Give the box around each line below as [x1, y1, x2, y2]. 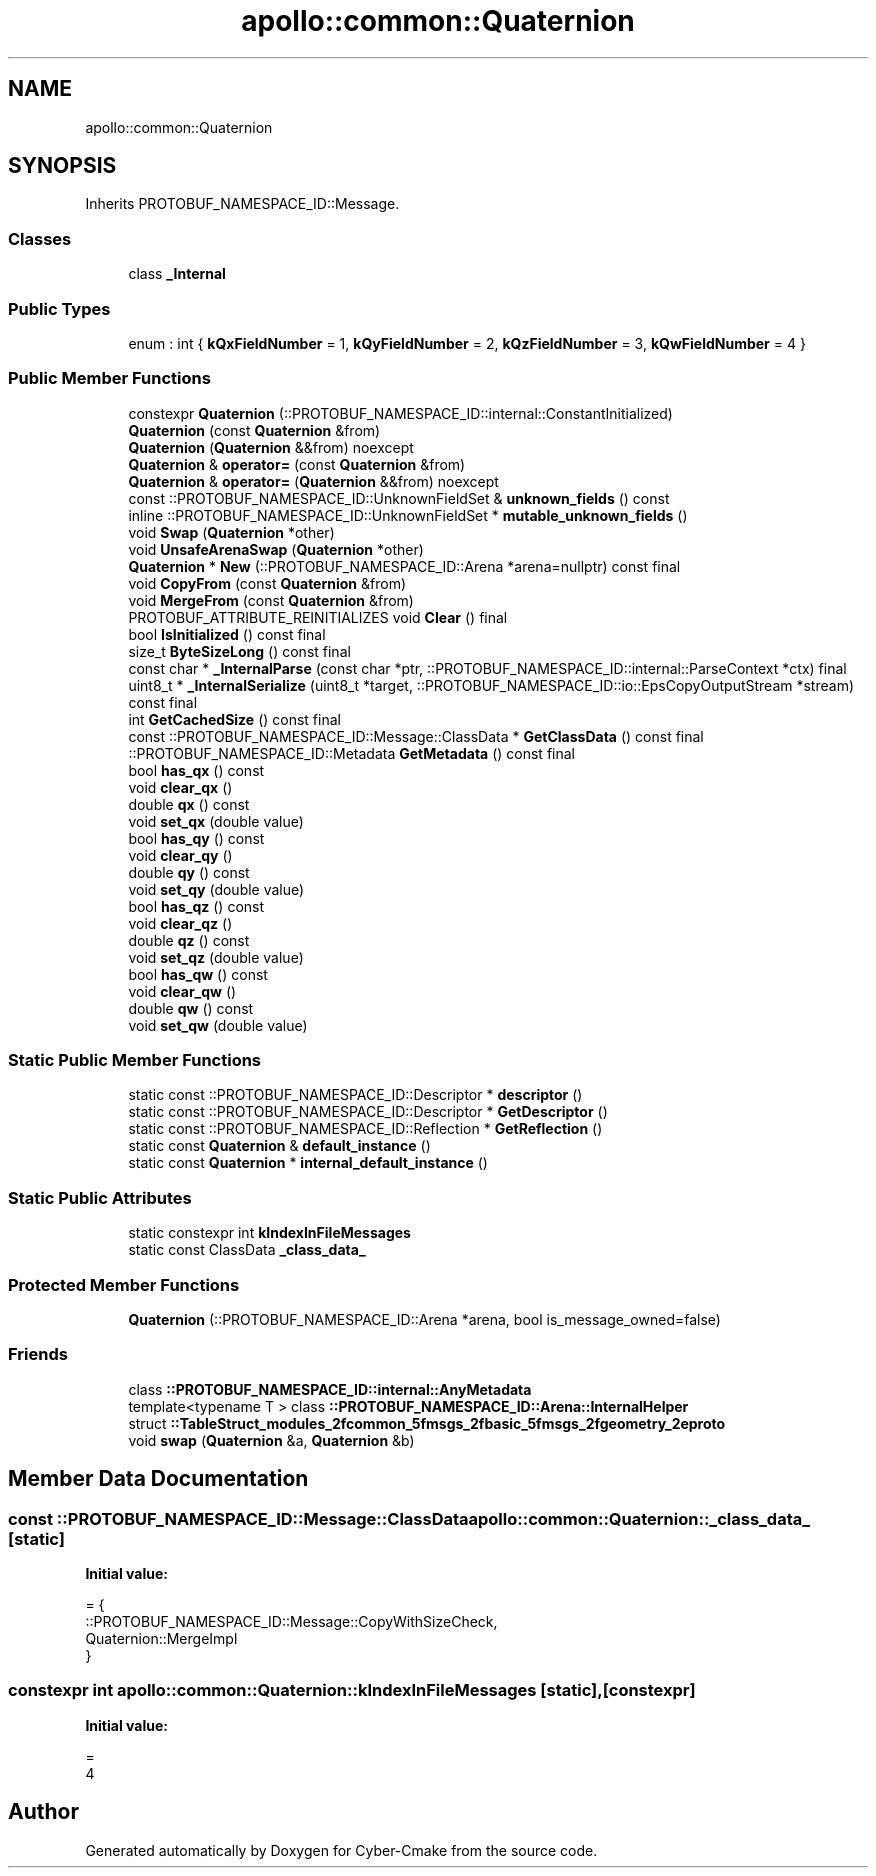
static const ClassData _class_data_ [128, 1241, 366, 1259]
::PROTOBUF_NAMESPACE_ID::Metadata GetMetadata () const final [128, 744, 575, 762]
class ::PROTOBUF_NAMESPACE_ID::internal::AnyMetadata [128, 1380, 532, 1398]
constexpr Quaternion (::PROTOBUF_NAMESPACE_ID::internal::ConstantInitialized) [128, 404, 673, 422]
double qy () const [128, 863, 250, 881]
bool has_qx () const [128, 761, 265, 779]
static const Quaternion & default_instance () [128, 1137, 431, 1155]
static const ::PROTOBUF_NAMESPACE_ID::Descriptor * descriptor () [128, 1086, 583, 1104]
